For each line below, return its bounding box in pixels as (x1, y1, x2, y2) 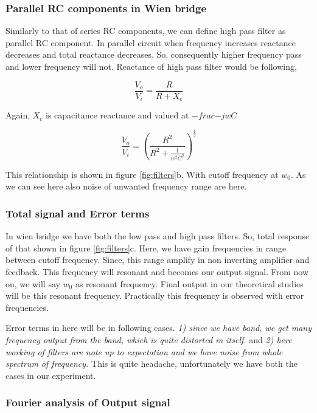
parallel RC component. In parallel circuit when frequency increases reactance (5, 36, 296, 49)
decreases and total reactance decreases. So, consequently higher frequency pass (5, 48, 302, 61)
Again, (5, 109, 30, 121)
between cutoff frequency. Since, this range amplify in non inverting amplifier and (5, 253, 310, 266)
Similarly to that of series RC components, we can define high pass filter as (5, 24, 286, 37)
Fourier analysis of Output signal (5, 395, 170, 410)
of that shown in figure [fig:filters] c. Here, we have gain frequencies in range (5, 241, 287, 254)
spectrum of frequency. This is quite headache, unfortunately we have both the (5, 357, 298, 370)
